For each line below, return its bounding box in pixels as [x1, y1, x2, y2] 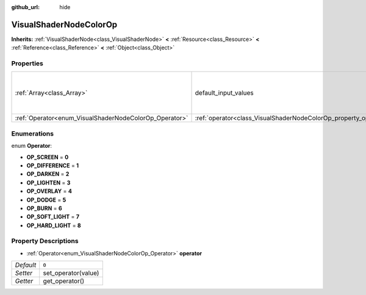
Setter [15, 269, 33, 277]
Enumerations [11, 129, 54, 137]
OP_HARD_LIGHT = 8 [26, 222, 82, 229]
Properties [11, 59, 44, 68]
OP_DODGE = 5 [26, 196, 66, 203]
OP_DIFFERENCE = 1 [26, 162, 79, 169]
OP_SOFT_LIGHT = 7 [26, 213, 79, 220]
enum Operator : [11, 142, 52, 150]
